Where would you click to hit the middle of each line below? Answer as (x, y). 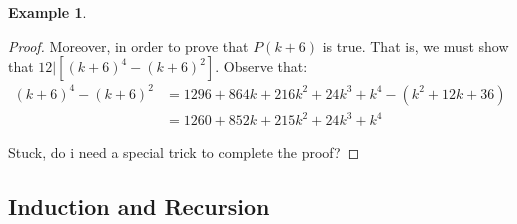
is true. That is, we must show (415, 45)
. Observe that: (261, 66)
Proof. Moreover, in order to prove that (128, 45)
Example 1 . (47, 12)
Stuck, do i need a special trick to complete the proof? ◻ (184, 152)
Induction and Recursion (139, 206)
